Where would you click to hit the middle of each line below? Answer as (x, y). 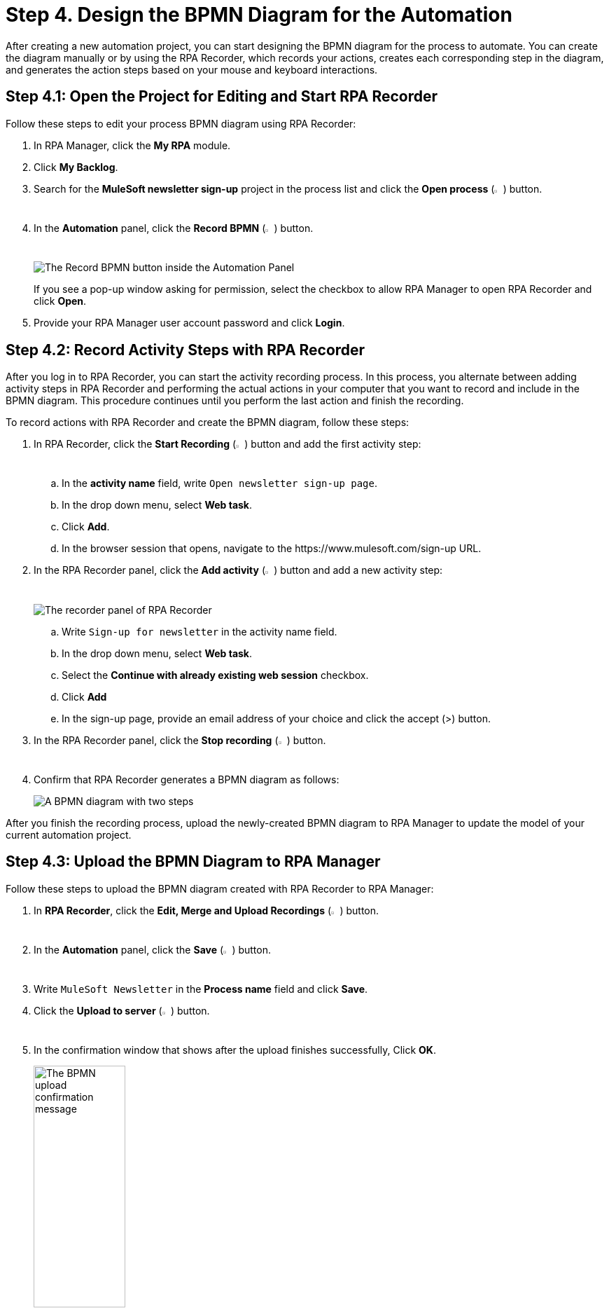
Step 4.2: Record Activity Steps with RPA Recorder (185, 350)
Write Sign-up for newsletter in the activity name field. (199, 631)
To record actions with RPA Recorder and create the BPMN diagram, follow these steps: (208, 422)
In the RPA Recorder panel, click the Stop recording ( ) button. (180, 740)
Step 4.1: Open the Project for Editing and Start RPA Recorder (222, 97)
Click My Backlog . (76, 167)
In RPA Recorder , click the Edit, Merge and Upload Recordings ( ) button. (206, 910)
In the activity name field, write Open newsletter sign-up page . (220, 483)
